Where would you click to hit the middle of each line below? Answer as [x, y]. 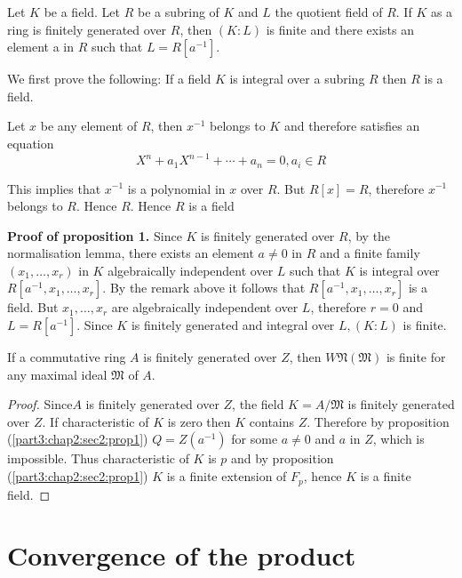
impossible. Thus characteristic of [98, 458]
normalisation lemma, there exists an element [131, 253]
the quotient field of [329, 12]
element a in [41, 47]
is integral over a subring [297, 79]
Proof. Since [40, 404]
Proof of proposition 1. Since [95, 235]
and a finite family [370, 253]
